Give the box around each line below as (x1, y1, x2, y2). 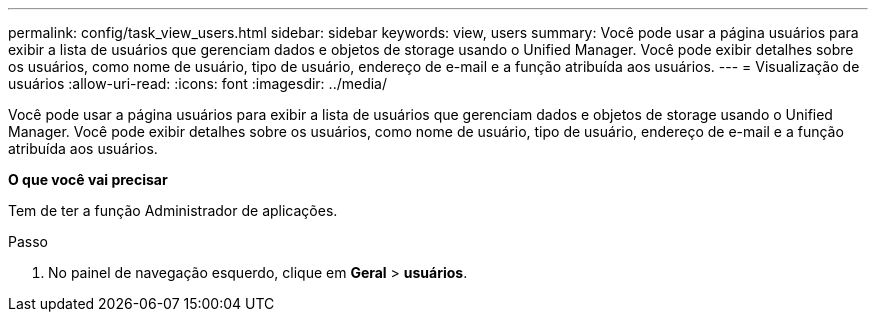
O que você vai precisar (8, 171, 168, 188)
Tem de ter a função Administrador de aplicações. (8, 202, 338, 219)
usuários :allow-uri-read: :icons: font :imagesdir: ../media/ (8, 75, 387, 92)
